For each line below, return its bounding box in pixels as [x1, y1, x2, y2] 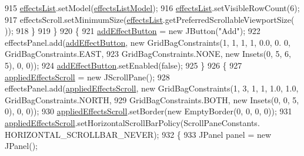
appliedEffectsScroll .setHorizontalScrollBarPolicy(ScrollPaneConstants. [5, 116, 260, 128]
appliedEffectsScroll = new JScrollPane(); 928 [5, 70, 170, 83]
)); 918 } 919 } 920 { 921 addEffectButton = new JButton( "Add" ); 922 [5, 25, 260, 37]
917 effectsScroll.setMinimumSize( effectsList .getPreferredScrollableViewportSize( [5, 13, 295, 25]
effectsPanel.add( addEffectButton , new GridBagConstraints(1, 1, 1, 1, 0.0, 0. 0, [5, 36, 290, 48]
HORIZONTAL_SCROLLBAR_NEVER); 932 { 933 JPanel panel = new [5, 128, 272, 140]
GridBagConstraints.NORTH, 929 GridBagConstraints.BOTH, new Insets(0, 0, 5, [5, 93, 299, 106]
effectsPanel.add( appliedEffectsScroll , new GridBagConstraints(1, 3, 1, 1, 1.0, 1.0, [5, 82, 299, 94]
